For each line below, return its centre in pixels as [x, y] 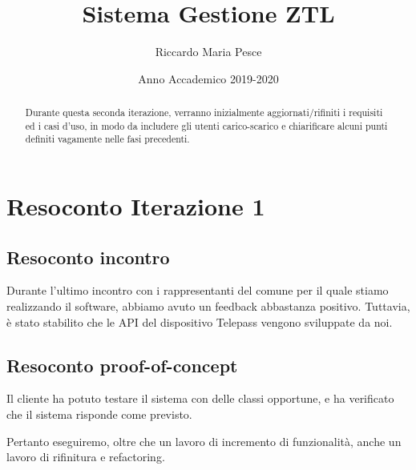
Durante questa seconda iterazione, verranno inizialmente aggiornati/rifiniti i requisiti [204, 112]
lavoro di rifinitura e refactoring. [86, 457]
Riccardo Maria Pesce [208, 52]
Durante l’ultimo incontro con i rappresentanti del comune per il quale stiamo [198, 290]
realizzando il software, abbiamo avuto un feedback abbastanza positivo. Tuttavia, [208, 306]
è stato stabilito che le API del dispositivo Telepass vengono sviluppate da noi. [200, 321]
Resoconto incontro [88, 257]
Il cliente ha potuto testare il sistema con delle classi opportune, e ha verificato [200, 398]
